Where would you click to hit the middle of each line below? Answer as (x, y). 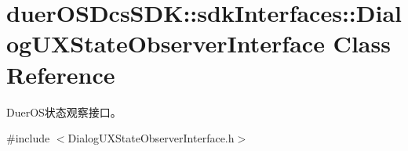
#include (28, 138)
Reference (61, 74)
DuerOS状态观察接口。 (64, 111)
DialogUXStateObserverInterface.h (151, 138)
